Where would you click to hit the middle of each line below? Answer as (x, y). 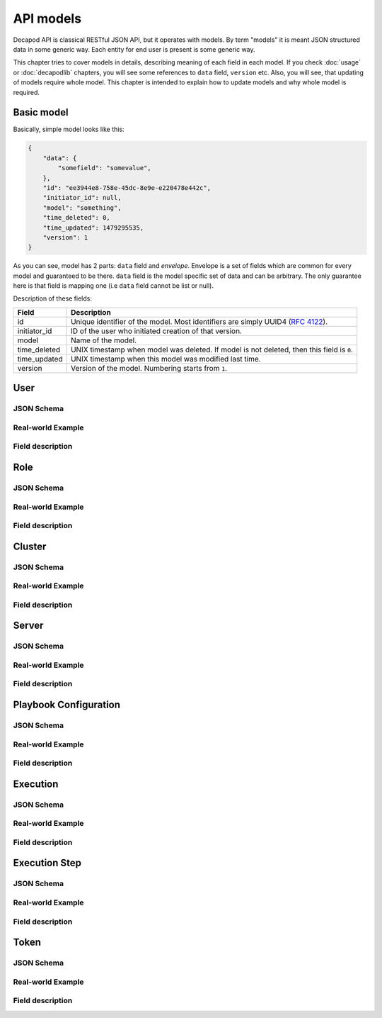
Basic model (41, 112)
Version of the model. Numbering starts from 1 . (149, 368)
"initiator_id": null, (82, 198)
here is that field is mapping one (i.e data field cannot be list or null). (113, 286)
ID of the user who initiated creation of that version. (156, 331)
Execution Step (47, 863)
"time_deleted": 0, (77, 218)
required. (27, 92)
